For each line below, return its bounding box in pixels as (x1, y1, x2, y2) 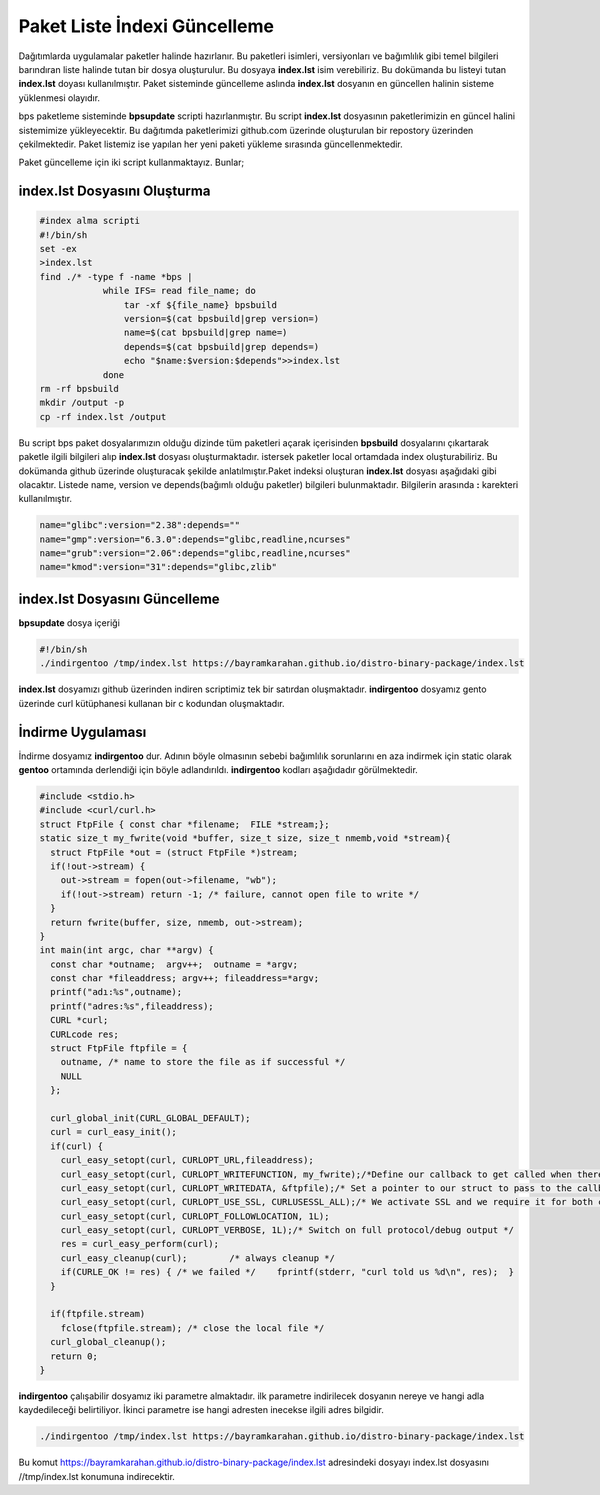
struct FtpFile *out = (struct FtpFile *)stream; (50, 846, 299, 858)
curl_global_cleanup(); (50, 1336, 167, 1348)
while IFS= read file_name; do (102, 285, 257, 297)
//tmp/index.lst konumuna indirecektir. (18, 1470, 175, 1482)
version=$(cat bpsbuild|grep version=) (123, 313, 320, 325)
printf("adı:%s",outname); (50, 986, 183, 998)
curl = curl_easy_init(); (50, 1126, 177, 1138)
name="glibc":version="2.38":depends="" (39, 520, 240, 531)
